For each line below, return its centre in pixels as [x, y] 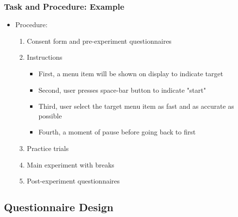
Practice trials [48, 148]
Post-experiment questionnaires [73, 181]
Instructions [45, 57]
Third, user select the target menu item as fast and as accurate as [136, 106]
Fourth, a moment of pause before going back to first [117, 132]
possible [50, 115]
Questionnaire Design [59, 207]
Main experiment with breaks [71, 164]
